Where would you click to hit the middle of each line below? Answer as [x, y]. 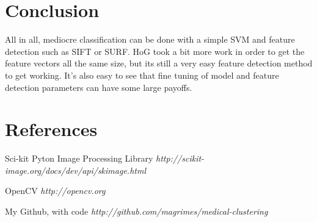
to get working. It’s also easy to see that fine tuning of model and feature [142, 75]
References [51, 129]
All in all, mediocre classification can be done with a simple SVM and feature [150, 39]
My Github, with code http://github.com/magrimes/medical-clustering [137, 211]
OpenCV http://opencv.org [55, 191]
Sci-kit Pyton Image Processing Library [79, 158]
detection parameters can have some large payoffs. [99, 87]
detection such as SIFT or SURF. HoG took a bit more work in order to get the [155, 51]
